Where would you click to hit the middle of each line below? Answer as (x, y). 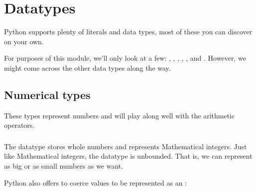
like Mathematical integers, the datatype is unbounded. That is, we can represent (128, 156)
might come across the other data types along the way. (87, 67)
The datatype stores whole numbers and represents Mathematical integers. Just (126, 146)
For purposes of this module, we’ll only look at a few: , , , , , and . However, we (125, 58)
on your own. (24, 41)
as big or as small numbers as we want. (64, 166)
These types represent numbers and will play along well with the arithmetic (120, 115)
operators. (19, 125)
